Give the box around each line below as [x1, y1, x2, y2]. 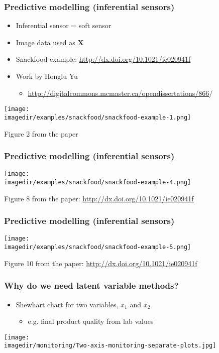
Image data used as [16, 37, 75, 47]
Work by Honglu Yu [16, 71, 78, 81]
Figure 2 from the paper [4, 128, 78, 139]
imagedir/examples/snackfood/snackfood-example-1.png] [4, 113, 191, 121]
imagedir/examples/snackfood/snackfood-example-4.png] [4, 178, 191, 186]
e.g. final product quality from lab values [28, 316, 154, 326]
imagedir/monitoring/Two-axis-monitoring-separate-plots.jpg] [4, 342, 216, 349]
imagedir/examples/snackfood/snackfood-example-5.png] [4, 244, 191, 251]
